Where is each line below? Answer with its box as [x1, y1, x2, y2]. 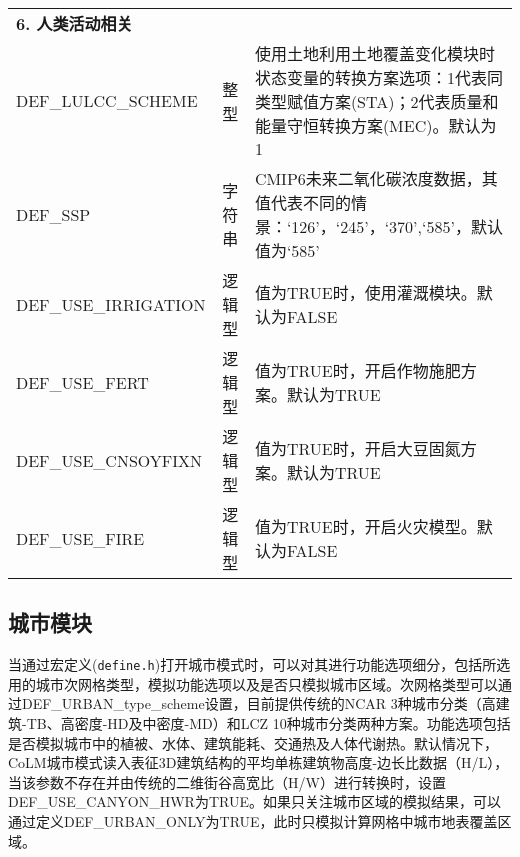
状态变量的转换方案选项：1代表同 [254, 66, 503, 89]
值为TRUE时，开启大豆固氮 [254, 437, 461, 460]
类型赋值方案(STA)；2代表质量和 [254, 90, 499, 113]
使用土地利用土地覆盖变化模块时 [254, 42, 495, 65]
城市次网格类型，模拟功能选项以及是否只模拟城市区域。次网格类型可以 [35, 673, 498, 694]
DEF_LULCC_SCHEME [16, 89, 198, 112]
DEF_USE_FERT [16, 370, 149, 394]
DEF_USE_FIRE [16, 526, 145, 550]
